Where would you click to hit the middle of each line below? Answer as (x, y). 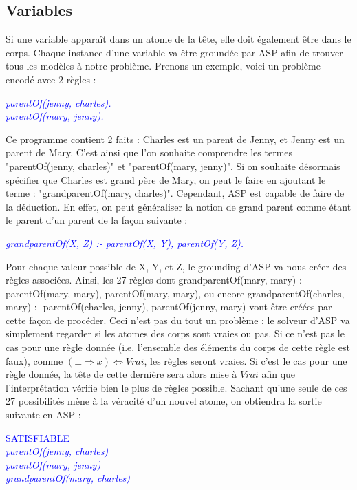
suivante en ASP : (43, 415)
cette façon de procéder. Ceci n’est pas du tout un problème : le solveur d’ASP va (178, 320)
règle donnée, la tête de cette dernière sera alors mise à (121, 374)
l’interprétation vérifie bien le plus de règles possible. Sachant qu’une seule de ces (176, 387)
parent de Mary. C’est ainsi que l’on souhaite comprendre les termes (149, 152)
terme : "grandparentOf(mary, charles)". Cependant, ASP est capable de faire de (175, 193)
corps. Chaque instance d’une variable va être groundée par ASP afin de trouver (174, 52)
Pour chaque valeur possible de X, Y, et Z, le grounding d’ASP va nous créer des (176, 266)
